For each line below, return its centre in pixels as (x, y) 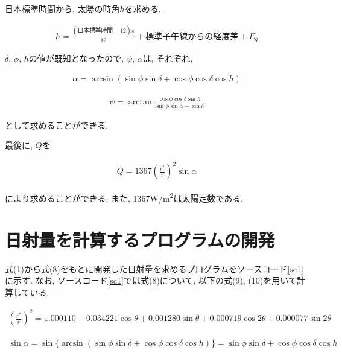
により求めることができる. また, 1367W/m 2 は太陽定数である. (124, 197)
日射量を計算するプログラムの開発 (140, 239)
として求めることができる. (57, 125)
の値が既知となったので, (76, 58)
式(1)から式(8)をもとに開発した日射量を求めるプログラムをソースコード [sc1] (154, 268)
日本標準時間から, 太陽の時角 (62, 8)
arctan (140, 102)
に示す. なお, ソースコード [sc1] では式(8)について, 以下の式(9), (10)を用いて (151, 280)
